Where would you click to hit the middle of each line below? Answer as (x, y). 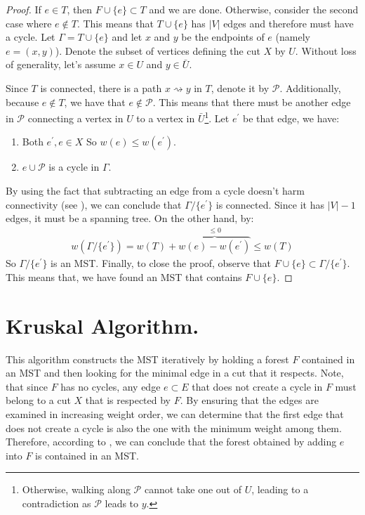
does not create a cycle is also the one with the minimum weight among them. (174, 428)
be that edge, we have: (291, 118)
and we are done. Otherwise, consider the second (254, 9)
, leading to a (280, 489)
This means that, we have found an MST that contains (124, 276)
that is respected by (128, 400)
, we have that (95, 102)
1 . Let (217, 117)
